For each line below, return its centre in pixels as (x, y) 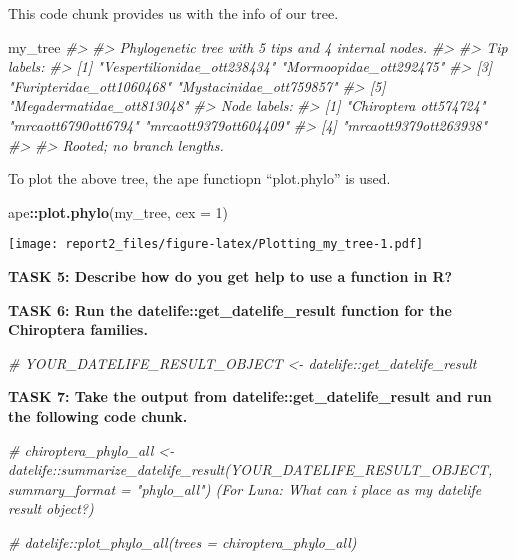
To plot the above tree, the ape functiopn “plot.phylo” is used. (199, 178)
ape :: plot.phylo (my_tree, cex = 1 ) (118, 211)
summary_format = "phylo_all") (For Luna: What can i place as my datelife (245, 488)
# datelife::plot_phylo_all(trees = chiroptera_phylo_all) (182, 541)
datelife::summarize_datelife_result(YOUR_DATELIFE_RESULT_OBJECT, (250, 469)
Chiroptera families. (78, 329)
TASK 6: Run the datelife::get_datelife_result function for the (230, 309)
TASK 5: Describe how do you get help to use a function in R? (230, 276)
